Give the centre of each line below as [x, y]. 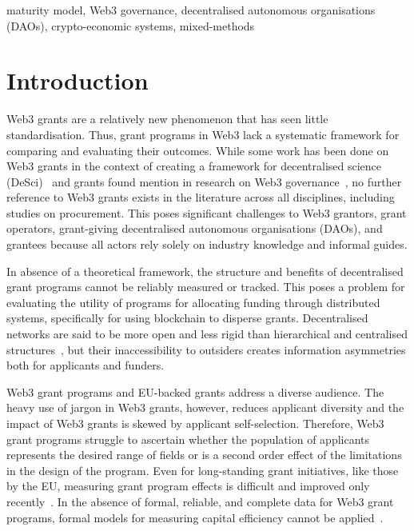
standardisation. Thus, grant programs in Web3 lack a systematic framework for [203, 134]
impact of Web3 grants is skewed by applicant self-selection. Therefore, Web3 [195, 423]
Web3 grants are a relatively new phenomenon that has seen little [167, 119]
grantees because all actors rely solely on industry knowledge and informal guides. [207, 244]
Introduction [78, 80]
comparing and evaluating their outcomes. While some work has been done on [198, 150]
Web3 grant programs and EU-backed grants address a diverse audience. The [195, 391]
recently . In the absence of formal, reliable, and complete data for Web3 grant [200, 501]
